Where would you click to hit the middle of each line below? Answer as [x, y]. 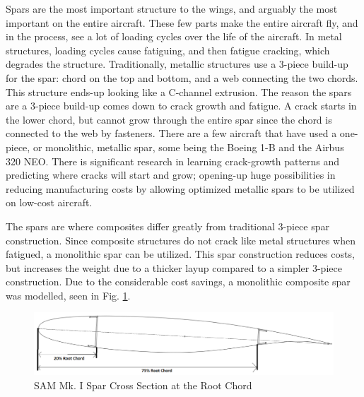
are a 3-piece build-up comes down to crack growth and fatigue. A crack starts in [181, 106]
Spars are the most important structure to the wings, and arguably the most [172, 8]
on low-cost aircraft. [49, 202]
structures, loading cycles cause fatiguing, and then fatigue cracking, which [168, 50]
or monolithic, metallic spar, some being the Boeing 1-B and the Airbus [188, 147]
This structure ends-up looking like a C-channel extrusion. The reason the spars [179, 91]
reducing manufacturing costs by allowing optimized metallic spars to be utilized [180, 188]
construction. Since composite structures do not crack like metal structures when [181, 240]
